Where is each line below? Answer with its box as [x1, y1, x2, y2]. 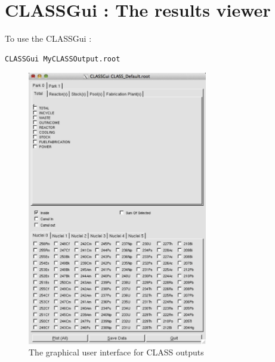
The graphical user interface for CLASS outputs [29, 346, 204, 358]
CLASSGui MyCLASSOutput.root [5, 54, 120, 63]
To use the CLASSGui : [5, 32, 92, 45]
